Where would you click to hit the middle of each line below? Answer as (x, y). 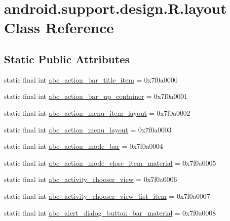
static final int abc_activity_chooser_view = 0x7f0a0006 (91, 179)
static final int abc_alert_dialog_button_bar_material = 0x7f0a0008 (110, 212)
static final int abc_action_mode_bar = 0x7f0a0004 (84, 146)
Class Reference (59, 27)
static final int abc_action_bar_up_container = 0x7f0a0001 (96, 96)
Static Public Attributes (67, 59)
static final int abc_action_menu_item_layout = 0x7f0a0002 (97, 112)
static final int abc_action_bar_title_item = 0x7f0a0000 (91, 79)
